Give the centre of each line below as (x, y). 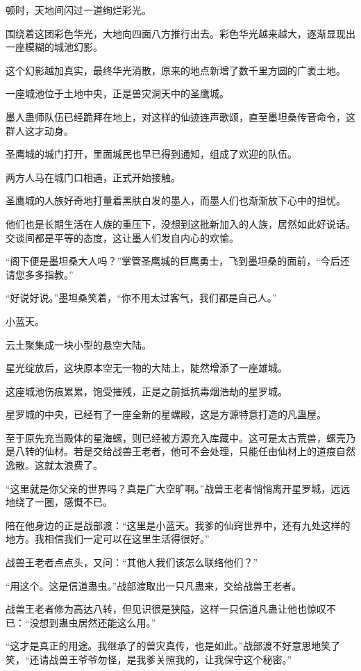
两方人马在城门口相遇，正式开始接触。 (93, 177)
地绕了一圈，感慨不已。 (59, 502)
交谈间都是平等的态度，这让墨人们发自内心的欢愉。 (122, 237)
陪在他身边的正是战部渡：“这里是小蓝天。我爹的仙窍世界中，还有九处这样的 (178, 525)
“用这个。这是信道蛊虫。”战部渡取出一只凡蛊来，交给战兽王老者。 (154, 585)
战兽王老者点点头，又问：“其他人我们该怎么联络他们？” (132, 562)
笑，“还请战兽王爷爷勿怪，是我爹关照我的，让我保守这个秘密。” (149, 659)
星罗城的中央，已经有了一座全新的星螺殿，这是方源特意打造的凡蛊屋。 (166, 414)
